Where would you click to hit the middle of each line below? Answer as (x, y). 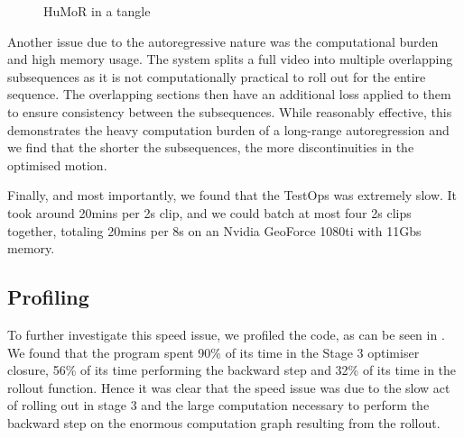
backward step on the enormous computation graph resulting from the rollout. (224, 422)
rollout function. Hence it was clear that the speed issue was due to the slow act (229, 387)
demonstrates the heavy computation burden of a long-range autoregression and (228, 129)
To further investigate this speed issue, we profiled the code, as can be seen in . (226, 334)
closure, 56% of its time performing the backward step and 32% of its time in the (232, 370)
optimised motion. (57, 164)
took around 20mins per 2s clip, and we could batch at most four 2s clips (209, 212)
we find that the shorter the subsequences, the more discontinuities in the (211, 147)
